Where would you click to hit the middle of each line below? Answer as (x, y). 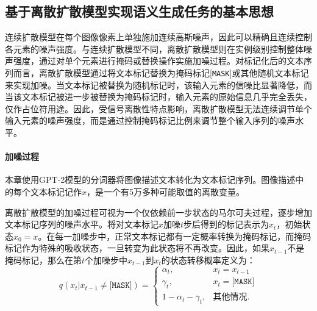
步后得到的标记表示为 (226, 224)
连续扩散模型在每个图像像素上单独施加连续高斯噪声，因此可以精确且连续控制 (158, 37)
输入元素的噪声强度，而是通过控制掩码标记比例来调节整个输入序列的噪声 (150, 120)
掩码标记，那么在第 (43, 259)
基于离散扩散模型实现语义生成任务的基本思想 (139, 11)
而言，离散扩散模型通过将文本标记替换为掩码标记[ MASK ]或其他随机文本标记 (161, 72)
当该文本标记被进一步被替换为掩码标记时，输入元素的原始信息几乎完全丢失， (158, 97)
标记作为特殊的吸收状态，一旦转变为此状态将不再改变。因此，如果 (137, 248)
